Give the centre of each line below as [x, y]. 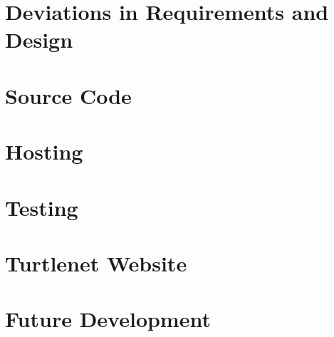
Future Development [108, 319]
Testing [42, 207]
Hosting [44, 151]
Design [39, 40]
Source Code [68, 95]
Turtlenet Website [96, 263]
